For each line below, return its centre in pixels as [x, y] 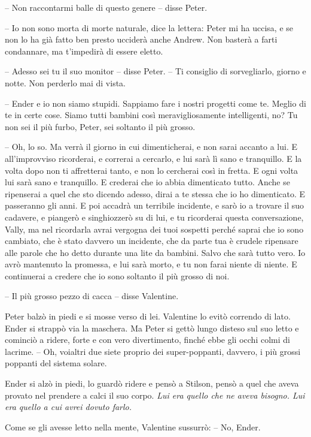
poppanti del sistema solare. [56, 363]
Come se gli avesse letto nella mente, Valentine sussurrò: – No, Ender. [133, 427]
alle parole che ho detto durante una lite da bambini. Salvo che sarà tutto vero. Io [155, 252]
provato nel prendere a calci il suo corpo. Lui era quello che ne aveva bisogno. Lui [155, 395]
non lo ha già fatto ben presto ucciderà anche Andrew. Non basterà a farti [141, 39]
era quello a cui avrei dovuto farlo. [68, 407]
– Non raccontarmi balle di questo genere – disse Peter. [106, 7]
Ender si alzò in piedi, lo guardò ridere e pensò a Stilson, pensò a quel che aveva [152, 383]
